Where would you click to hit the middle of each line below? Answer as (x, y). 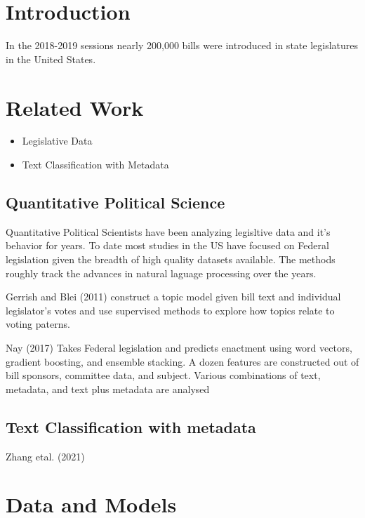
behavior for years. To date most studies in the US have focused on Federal (167, 245)
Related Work (75, 107)
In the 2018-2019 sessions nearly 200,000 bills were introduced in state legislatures (182, 45)
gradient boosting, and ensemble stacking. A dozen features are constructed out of (182, 361)
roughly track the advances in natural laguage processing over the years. (161, 273)
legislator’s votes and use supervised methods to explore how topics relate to (170, 310)
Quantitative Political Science (115, 202)
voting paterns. (38, 324)
